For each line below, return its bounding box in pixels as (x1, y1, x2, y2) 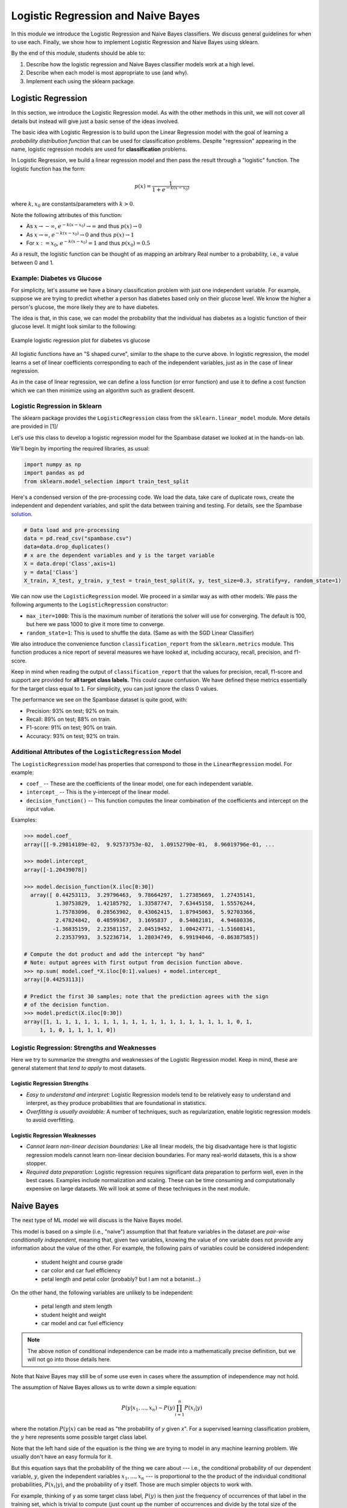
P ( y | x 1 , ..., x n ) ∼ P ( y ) (121, 1404, 175, 1413)
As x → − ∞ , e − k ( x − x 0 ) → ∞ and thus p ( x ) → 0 (26, 222, 142, 230)
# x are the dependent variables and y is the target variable (23, 552, 215, 559)
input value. (26, 805, 55, 813)
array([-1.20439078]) (23, 866, 88, 873)
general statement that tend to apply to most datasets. (11, 1065, 146, 1072)
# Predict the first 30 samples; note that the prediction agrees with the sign (23, 993, 269, 1000)
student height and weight (41, 1311, 107, 1318)
